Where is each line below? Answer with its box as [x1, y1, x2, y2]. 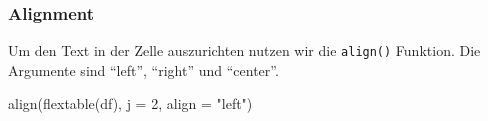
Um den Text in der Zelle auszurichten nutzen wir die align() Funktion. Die [8, 40, 481, 61]
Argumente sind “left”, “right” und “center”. [8, 59, 279, 80]
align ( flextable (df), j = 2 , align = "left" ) [8, 93, 253, 114]
